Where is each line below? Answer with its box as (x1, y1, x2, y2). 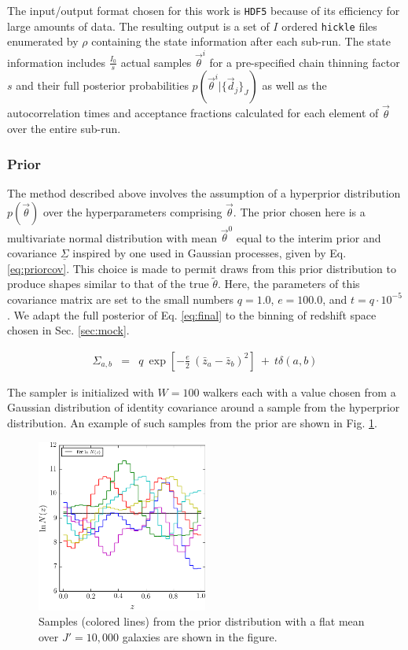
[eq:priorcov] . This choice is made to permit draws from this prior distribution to (7, 260, 397, 276)
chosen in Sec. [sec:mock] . (7, 322, 130, 338)
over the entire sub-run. (7, 120, 121, 137)
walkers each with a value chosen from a (203, 383, 396, 400)
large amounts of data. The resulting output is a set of (7, 17, 270, 34)
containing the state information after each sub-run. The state (91, 33, 391, 50)
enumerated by (7, 33, 79, 50)
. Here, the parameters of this (217, 275, 360, 292)
